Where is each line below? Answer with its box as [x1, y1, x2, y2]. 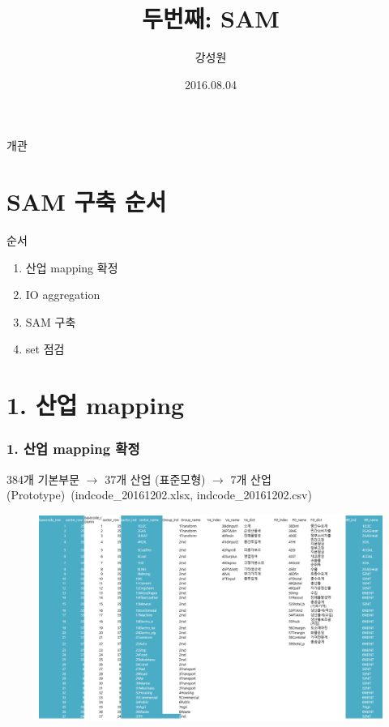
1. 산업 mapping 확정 [6, 438, 140, 459]
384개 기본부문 [6, 470, 80, 487]
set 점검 [25, 340, 65, 357]
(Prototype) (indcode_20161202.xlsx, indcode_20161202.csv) [6, 486, 312, 503]
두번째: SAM [142, 2, 280, 35]
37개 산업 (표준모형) [105, 470, 206, 487]
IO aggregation [25, 286, 100, 303]
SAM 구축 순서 [6, 185, 167, 218]
